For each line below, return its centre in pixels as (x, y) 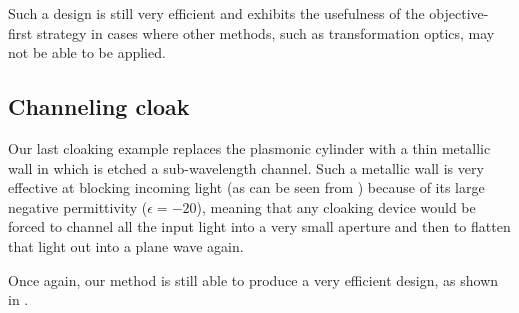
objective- (459, 13)
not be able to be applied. (87, 52)
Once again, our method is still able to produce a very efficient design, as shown (253, 279)
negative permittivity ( (78, 206)
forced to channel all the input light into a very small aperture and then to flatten (259, 226)
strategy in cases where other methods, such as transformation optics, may (265, 32)
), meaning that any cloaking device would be (336, 206)
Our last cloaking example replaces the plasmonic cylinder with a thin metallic (249, 147)
